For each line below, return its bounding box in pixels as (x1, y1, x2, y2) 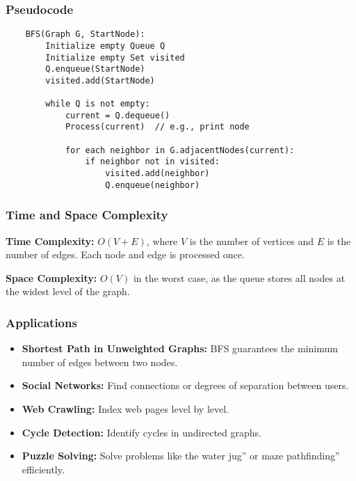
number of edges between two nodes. (22, 354, 178, 369)
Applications (6, 313, 77, 331)
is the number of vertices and (189, 233, 314, 248)
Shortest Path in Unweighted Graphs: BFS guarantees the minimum (22, 341, 338, 356)
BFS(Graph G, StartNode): (25, 29, 145, 40)
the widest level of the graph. (6, 284, 130, 299)
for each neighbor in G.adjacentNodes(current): (65, 145, 295, 155)
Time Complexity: (6, 233, 95, 248)
